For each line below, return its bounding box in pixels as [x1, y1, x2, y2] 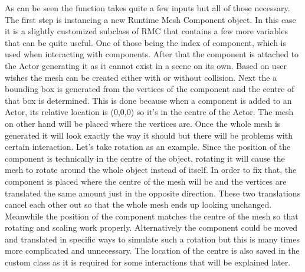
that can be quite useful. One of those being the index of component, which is [5, 36, 287, 48]
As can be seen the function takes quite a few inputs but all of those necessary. [5, 2, 290, 14]
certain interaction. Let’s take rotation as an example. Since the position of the [5, 140, 291, 153]
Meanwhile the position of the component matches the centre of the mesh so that [5, 209, 299, 222]
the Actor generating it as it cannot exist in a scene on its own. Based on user [5, 59, 287, 71]
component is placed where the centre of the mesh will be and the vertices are [5, 175, 287, 187]
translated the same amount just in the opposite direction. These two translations [5, 186, 301, 199]
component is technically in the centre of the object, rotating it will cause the [5, 152, 285, 164]
